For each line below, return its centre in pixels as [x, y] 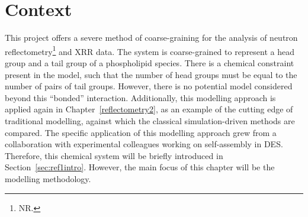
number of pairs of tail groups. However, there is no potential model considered [149, 86]
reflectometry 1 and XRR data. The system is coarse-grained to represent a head [150, 50]
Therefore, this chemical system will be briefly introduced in [114, 155]
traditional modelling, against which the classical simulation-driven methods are [150, 120]
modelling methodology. [48, 178]
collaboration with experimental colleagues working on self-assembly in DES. [144, 144]
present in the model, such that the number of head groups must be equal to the [151, 74]
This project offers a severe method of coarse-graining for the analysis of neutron [151, 38]
